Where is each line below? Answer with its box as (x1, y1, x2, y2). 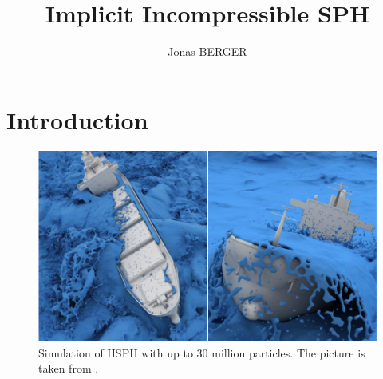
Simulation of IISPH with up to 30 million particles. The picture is (38, 344, 365, 361)
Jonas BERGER (168, 43, 247, 60)
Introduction (6, 103, 148, 136)
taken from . (38, 360, 99, 377)
